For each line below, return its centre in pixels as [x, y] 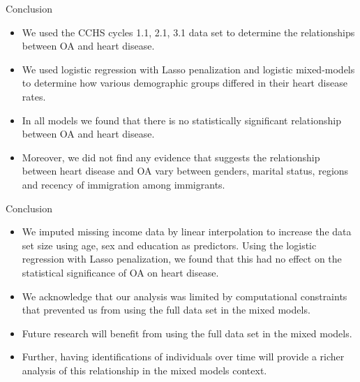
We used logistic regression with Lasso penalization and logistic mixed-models [188, 69]
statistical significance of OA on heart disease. [120, 272]
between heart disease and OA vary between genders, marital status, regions [185, 171]
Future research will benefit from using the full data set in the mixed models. [187, 333]
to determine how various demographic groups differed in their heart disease [185, 83]
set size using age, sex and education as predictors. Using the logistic [169, 245]
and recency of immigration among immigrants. [123, 184]
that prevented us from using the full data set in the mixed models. [166, 310]
